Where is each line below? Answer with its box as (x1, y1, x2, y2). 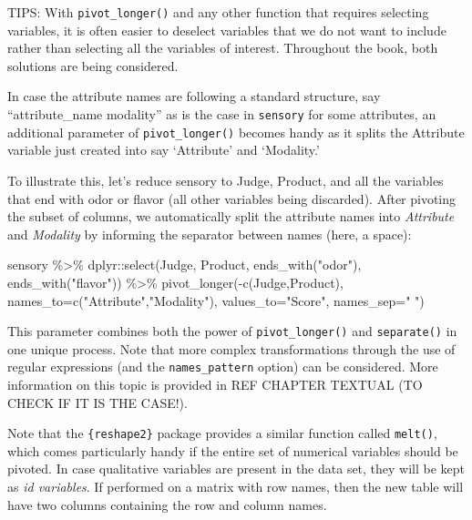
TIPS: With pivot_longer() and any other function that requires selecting (7, 3, 429, 21)
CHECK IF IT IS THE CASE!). (7, 393, 188, 412)
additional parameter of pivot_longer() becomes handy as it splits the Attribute (7, 122, 465, 141)
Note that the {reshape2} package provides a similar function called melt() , (7, 423, 437, 443)
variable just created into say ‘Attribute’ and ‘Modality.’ (7, 140, 320, 159)
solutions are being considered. (7, 56, 179, 75)
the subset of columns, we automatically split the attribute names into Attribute (7, 207, 455, 226)
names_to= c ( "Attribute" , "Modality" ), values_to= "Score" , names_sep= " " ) (7, 291, 425, 310)
